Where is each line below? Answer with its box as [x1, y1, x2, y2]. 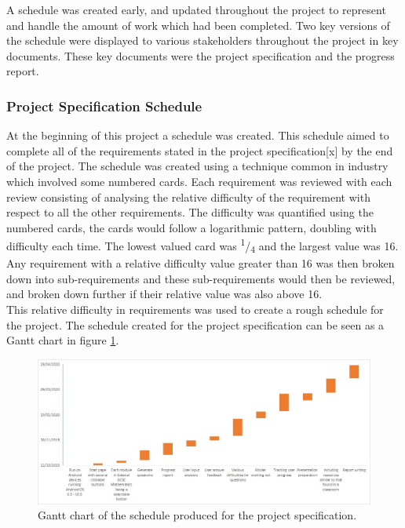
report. [6, 63, 39, 79]
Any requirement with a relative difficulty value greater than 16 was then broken [6, 255, 395, 271]
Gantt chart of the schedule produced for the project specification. [38, 507, 357, 523]
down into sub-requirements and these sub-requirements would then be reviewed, [6, 270, 396, 286]
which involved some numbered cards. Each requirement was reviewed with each [6, 173, 392, 189]
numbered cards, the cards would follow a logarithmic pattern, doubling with [6, 219, 377, 235]
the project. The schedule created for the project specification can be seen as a [6, 316, 385, 333]
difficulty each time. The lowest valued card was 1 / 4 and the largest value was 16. [6, 235, 399, 256]
